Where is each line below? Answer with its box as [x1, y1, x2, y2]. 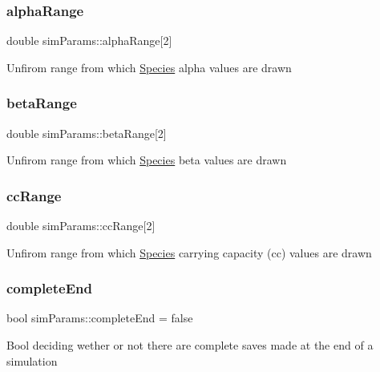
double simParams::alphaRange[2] [6, 32, 172, 49]
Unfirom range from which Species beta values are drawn [6, 152, 287, 168]
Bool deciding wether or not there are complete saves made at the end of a [6, 337, 374, 354]
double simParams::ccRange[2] [6, 217, 156, 234]
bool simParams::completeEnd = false [6, 309, 193, 326]
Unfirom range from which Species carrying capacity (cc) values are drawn [6, 244, 372, 261]
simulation [6, 352, 58, 369]
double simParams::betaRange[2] [6, 124, 167, 141]
